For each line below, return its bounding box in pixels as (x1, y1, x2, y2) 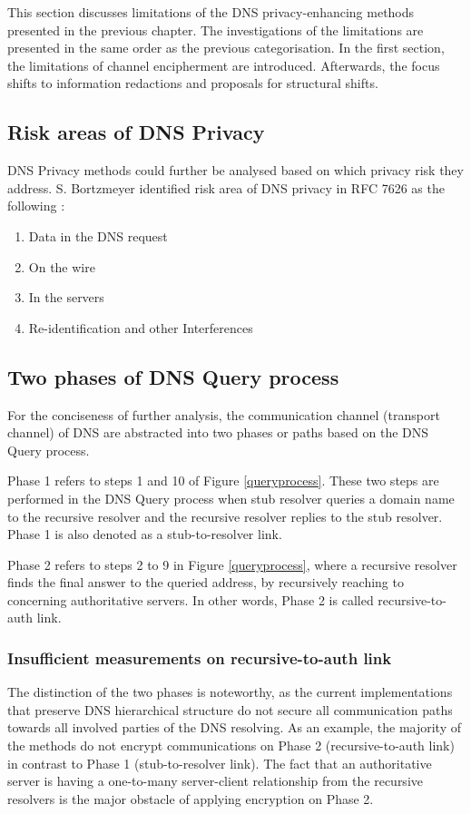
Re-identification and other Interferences (28, 318, 253, 337)
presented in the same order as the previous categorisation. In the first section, (7, 38, 445, 57)
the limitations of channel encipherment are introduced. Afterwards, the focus (7, 55, 440, 74)
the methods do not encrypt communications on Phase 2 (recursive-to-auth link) (7, 736, 455, 755)
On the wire (28, 257, 95, 276)
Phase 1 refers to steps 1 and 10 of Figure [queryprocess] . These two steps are (7, 471, 439, 490)
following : (7, 196, 65, 215)
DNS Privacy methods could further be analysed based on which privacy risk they (7, 161, 464, 180)
